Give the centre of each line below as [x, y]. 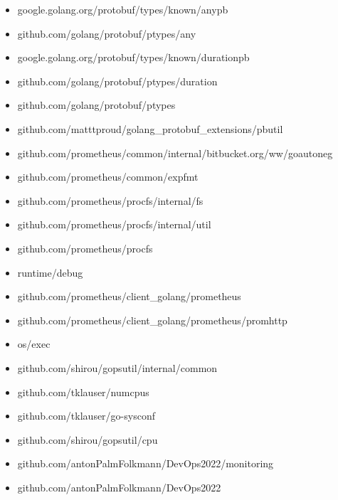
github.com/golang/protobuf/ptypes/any [107, 33]
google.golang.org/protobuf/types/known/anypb [123, 9]
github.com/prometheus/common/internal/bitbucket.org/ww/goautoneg [175, 153]
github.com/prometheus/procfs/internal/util [114, 224]
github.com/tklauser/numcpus [83, 392]
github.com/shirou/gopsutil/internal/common [117, 367]
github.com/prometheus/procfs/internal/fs [110, 200]
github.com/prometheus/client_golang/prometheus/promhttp [152, 320]
